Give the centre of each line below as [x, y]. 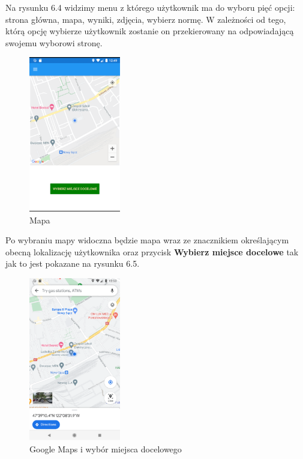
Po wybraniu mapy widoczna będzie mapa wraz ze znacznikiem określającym [147, 240]
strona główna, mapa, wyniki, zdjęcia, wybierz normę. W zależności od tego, [146, 19]
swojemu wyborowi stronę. [54, 42]
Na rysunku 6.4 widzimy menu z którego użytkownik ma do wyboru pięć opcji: [150, 7]
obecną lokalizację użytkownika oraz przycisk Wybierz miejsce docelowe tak [152, 251]
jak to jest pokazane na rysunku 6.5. [73, 263]
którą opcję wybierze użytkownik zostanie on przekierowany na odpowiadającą [150, 31]
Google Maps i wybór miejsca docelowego [106, 448]
